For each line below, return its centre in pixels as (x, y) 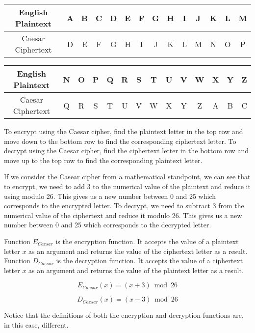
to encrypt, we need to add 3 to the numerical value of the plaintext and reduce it (127, 186)
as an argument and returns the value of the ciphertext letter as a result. (138, 251)
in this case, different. (36, 324)
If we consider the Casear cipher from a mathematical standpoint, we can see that (127, 177)
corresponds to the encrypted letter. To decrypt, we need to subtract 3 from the (124, 206)
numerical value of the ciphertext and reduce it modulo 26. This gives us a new (123, 215)
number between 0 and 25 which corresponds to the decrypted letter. (108, 225)
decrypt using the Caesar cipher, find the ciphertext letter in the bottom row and (126, 151)
